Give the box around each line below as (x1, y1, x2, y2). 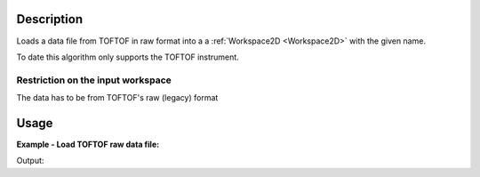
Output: (16, 156, 44, 166)
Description (16, 12, 84, 27)
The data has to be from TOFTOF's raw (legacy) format (16, 93, 219, 103)
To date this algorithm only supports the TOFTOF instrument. (16, 52, 239, 62)
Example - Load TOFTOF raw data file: (16, 139, 160, 149)
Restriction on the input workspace (16, 74, 172, 86)
